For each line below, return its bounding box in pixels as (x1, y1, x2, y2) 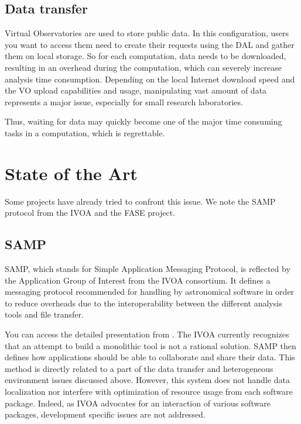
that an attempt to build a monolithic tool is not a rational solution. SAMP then (5, 339, 296, 351)
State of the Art (5, 161, 138, 185)
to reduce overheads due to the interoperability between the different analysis (5, 297, 282, 309)
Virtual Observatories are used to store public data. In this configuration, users (5, 27, 289, 39)
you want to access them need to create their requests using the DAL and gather (5, 38, 295, 50)
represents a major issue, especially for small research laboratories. (5, 95, 243, 108)
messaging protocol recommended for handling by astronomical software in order (5, 285, 295, 298)
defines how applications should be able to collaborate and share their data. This (5, 351, 295, 363)
